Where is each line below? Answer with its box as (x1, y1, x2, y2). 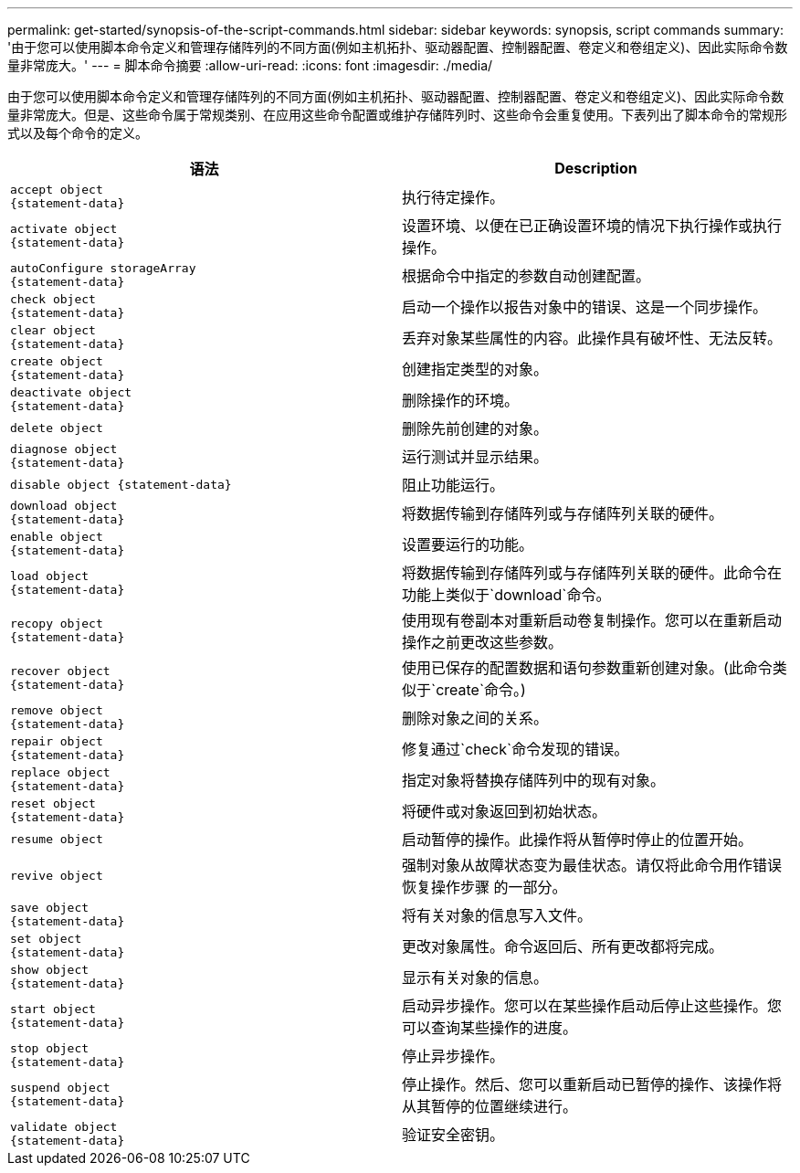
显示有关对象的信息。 (402, 968, 549, 987)
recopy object (10, 617, 103, 630)
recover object (10, 664, 111, 678)
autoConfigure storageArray (10, 261, 196, 275)
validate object (10, 1120, 118, 1134)
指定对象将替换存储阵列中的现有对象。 (402, 771, 666, 789)
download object (10, 499, 118, 513)
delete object (10, 420, 103, 435)
